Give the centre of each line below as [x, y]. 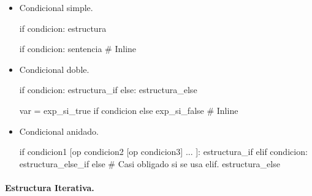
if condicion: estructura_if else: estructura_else [108, 90]
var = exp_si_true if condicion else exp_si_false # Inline [129, 110]
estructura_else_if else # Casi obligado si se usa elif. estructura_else [150, 163]
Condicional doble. [54, 69]
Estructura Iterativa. [50, 187]
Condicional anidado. [59, 131]
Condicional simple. [56, 7]
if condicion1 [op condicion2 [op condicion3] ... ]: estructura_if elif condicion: [163, 152]
